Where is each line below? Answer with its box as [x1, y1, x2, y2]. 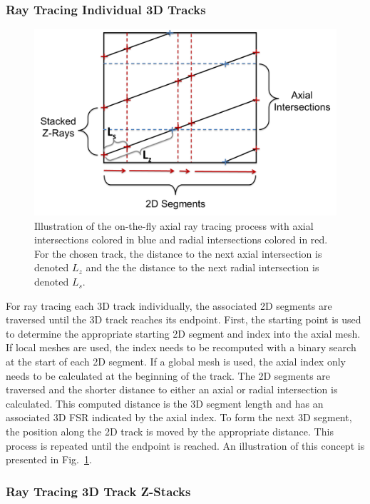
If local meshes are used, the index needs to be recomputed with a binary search [6, 340, 356, 355]
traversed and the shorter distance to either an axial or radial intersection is [6, 382, 338, 397]
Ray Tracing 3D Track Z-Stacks [6, 482, 191, 500]
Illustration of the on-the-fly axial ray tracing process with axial [34, 218, 314, 233]
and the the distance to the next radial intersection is [86, 260, 319, 275]
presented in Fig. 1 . [6, 452, 92, 467]
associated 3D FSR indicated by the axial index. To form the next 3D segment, [6, 410, 352, 425]
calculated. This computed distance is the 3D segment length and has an [6, 395, 324, 410]
